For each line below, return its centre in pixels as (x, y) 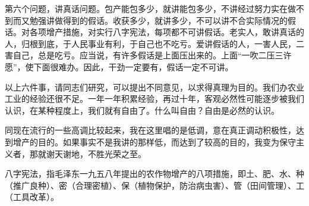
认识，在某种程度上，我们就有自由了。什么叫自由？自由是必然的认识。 (142, 110)
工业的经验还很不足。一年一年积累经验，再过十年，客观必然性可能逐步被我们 (154, 99)
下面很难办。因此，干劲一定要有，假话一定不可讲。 (133, 66)
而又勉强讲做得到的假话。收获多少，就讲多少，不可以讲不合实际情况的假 (154, 20)
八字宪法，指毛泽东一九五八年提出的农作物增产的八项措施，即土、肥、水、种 (154, 174)
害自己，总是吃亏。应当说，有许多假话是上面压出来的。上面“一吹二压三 (144, 55)
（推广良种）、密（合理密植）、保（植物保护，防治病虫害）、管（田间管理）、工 (154, 185)
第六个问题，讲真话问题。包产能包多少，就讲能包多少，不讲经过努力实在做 (150, 8)
